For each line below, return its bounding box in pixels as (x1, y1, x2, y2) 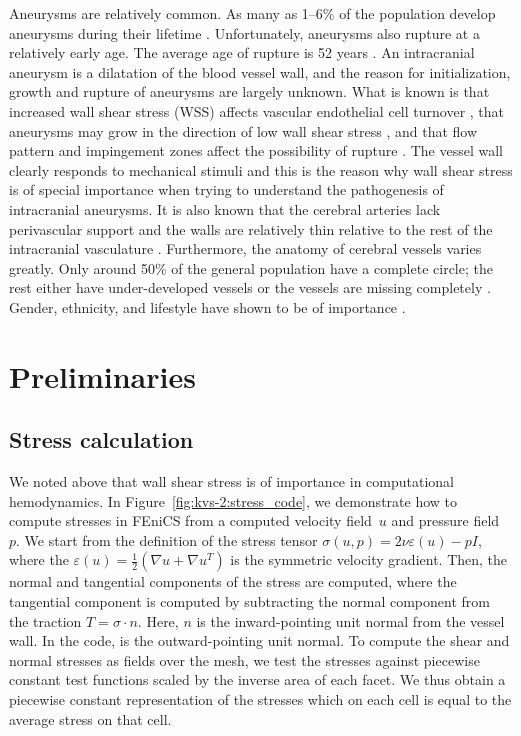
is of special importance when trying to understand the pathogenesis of (9, 179, 444, 200)
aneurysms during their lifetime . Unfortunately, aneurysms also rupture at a (9, 22, 480, 43)
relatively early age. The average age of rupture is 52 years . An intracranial (9, 42, 475, 63)
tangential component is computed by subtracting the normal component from (9, 591, 490, 612)
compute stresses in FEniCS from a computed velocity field (9, 510, 372, 531)
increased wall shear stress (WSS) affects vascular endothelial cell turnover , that (9, 100, 505, 121)
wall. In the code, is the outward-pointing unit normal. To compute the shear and (9, 630, 510, 651)
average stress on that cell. (9, 708, 172, 729)
